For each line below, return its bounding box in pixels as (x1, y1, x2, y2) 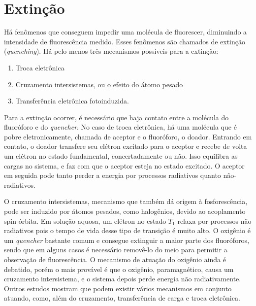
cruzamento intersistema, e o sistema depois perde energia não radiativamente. (4, 273, 241, 284)
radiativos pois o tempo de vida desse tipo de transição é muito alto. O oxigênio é (4, 225, 251, 236)
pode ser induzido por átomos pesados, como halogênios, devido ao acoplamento (4, 206, 246, 216)
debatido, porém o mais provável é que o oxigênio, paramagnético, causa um (4, 264, 234, 274)
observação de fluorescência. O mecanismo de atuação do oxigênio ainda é (4, 254, 226, 264)
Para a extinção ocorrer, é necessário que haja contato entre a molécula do (4, 112, 229, 122)
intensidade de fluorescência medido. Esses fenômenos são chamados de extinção (4, 36, 246, 46)
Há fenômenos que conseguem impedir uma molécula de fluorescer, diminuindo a (4, 27, 247, 37)
